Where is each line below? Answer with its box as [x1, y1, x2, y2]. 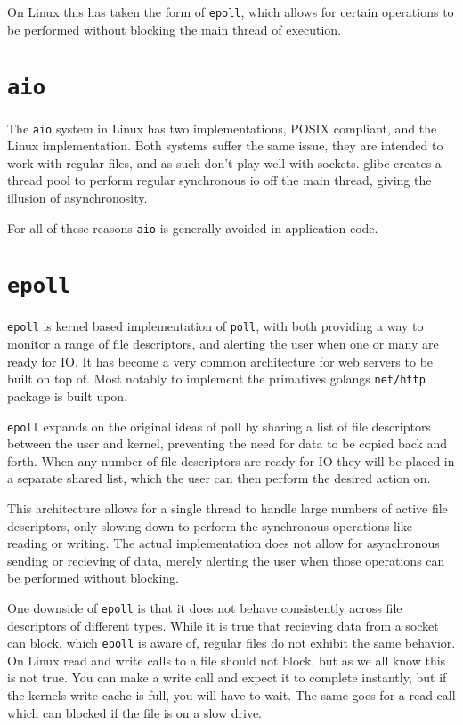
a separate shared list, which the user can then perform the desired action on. [7, 469, 431, 487]
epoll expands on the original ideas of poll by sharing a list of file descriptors [7, 416, 431, 435]
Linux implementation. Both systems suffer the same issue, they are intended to [7, 136, 443, 155]
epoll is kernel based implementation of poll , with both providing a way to [7, 317, 424, 335]
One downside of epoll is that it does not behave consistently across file [7, 598, 402, 616]
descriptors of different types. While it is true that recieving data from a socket [7, 616, 439, 634]
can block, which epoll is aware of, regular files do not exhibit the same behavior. [7, 633, 456, 652]
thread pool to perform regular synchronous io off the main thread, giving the [7, 171, 432, 189]
